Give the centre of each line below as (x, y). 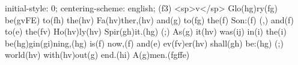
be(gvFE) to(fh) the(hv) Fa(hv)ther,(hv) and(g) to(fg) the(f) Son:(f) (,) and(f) (150, 19)
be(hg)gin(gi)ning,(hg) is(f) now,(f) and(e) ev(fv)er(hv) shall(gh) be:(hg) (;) (144, 43)
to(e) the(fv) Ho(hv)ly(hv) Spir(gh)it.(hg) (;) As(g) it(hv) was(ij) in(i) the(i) (146, 31)
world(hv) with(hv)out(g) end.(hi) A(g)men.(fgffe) (97, 55)
